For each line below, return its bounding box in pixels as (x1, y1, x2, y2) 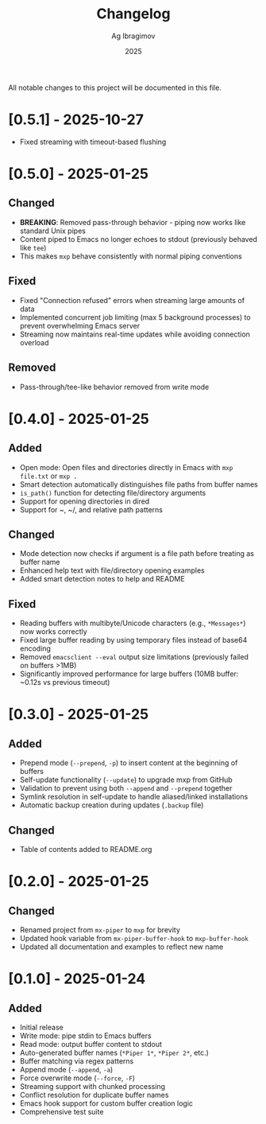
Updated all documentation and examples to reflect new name (19, 942, 224, 951)
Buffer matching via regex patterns (19, 1056, 134, 1066)
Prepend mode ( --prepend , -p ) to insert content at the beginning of (19, 758, 238, 768)
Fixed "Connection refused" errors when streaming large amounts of (19, 295, 245, 305)
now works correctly (19, 627, 87, 636)
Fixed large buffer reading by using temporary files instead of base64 (19, 636, 248, 645)
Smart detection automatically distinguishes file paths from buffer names (19, 479, 258, 489)
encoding (19, 644, 52, 653)
